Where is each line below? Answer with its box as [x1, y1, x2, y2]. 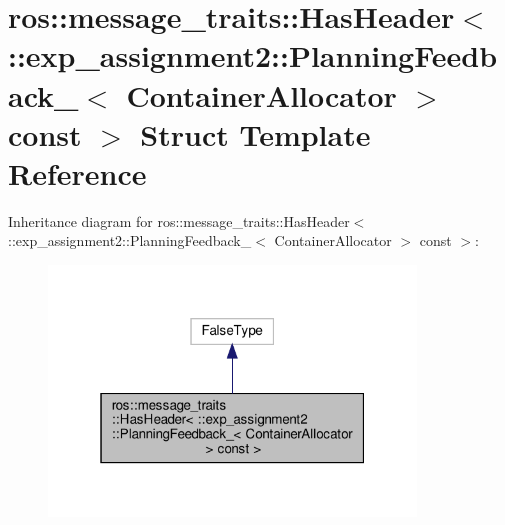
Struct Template [140, 113, 371, 154]
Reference [8, 152, 147, 193]
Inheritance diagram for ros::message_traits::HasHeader [8, 210, 350, 231]
